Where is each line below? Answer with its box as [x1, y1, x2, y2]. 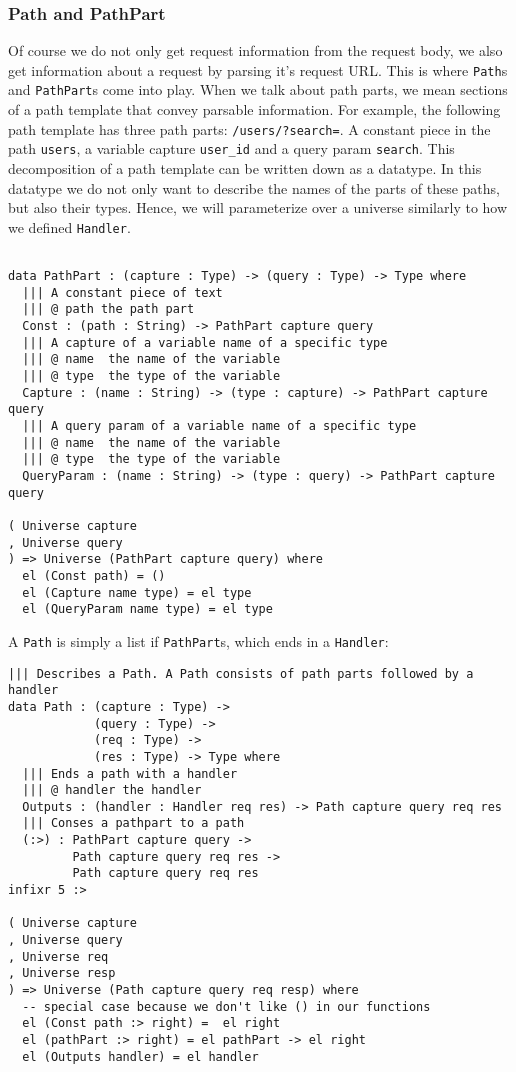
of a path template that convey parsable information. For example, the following [8, 99, 501, 120]
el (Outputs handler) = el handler [22, 1049, 259, 1064]
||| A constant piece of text [22, 285, 223, 300]
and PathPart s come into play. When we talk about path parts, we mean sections [8, 79, 508, 100]
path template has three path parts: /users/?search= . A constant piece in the [8, 118, 491, 139]
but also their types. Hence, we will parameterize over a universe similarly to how [8, 197, 508, 218]
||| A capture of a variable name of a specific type [22, 335, 388, 350]
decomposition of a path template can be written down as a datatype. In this [8, 158, 482, 179]
